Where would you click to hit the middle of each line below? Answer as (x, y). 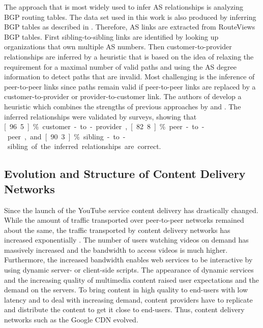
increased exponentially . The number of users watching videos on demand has (126, 240)
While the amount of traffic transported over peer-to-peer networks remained (124, 220)
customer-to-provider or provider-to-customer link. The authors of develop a (123, 96)
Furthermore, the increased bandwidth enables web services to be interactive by (128, 260)
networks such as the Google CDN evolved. (71, 320)
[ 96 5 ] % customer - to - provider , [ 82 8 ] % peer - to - (104, 126)
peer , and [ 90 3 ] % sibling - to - (66, 136)
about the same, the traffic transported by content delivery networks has (117, 230)
